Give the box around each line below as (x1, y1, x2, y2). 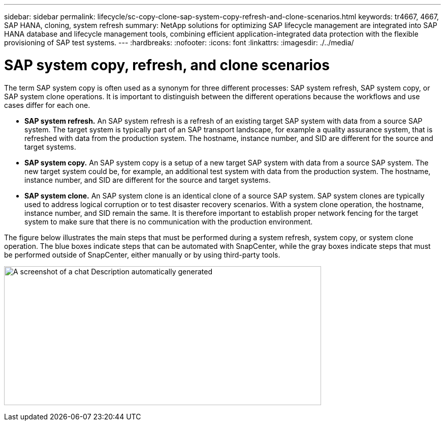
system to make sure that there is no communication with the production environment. (24, 217, 313, 226)
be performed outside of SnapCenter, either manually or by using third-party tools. (4, 250, 280, 259)
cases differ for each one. (4, 100, 90, 109)
